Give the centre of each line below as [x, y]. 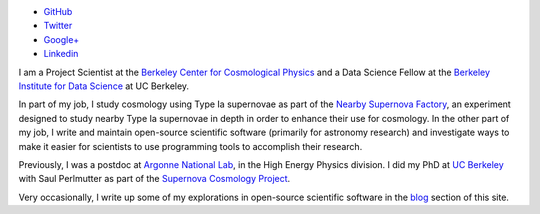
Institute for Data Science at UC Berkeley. [104, 86]
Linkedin [61, 54]
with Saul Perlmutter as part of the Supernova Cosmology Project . [154, 179]
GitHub [58, 11]
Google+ [61, 39]
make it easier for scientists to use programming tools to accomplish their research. [190, 146]
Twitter [58, 26]
